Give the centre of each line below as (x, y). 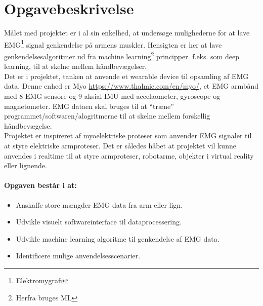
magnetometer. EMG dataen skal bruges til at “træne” (89, 106)
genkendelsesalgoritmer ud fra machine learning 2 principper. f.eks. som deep (122, 55)
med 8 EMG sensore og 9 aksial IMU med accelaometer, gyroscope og (112, 96)
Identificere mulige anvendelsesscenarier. (78, 256)
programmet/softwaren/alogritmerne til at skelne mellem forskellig (107, 116)
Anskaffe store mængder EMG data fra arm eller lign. (99, 204)
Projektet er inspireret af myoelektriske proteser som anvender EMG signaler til (128, 136)
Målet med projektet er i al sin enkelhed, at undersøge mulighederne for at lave (127, 33)
